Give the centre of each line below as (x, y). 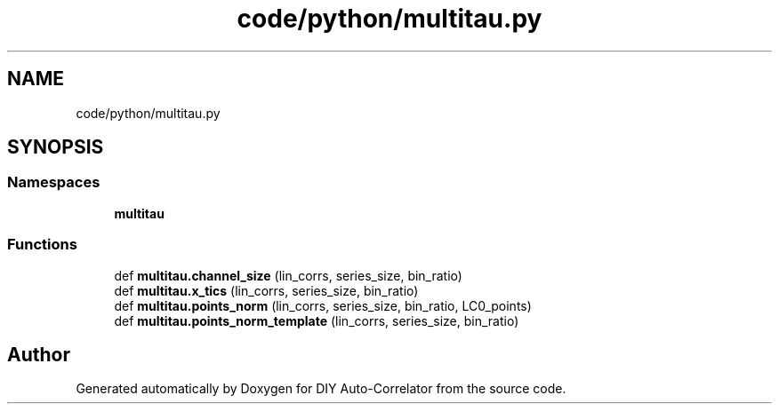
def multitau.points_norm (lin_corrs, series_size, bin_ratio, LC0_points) (323, 305)
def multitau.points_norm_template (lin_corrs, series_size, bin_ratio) (317, 320)
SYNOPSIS (56, 147)
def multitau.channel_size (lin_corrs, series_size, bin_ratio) (288, 275)
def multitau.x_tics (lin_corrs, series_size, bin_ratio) (266, 290)
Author (39, 354)
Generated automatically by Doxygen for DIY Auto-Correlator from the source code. (321, 389)
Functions (42, 245)
